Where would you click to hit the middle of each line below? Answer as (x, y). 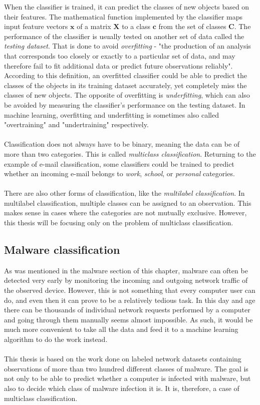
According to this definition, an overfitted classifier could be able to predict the (125, 75)
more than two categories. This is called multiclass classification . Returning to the (130, 153)
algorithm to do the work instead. (56, 339)
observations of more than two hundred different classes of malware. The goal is (126, 368)
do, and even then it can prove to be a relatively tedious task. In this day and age (130, 300)
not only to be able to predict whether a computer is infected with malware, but (127, 378)
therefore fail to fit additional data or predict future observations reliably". (118, 65)
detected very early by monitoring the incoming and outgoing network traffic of (126, 280)
